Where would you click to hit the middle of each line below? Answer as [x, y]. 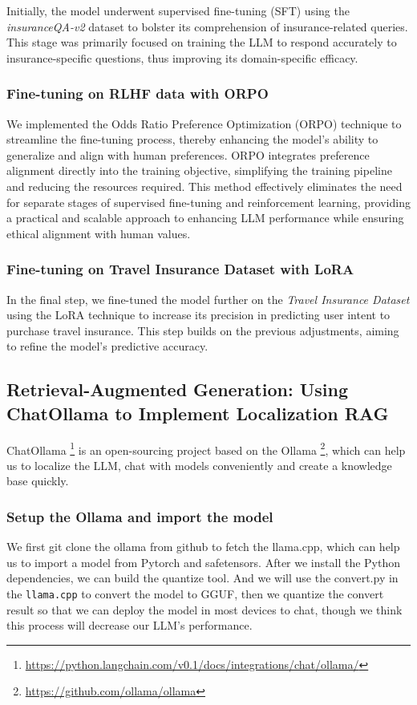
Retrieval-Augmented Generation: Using [177, 389]
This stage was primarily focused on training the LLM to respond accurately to [202, 42]
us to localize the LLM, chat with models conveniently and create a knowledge [199, 465]
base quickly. [38, 481]
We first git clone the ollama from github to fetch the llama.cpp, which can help [203, 547]
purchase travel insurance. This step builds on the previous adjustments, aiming [203, 330]
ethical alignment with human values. [99, 233]
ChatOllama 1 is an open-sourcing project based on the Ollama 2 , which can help [206, 448]
